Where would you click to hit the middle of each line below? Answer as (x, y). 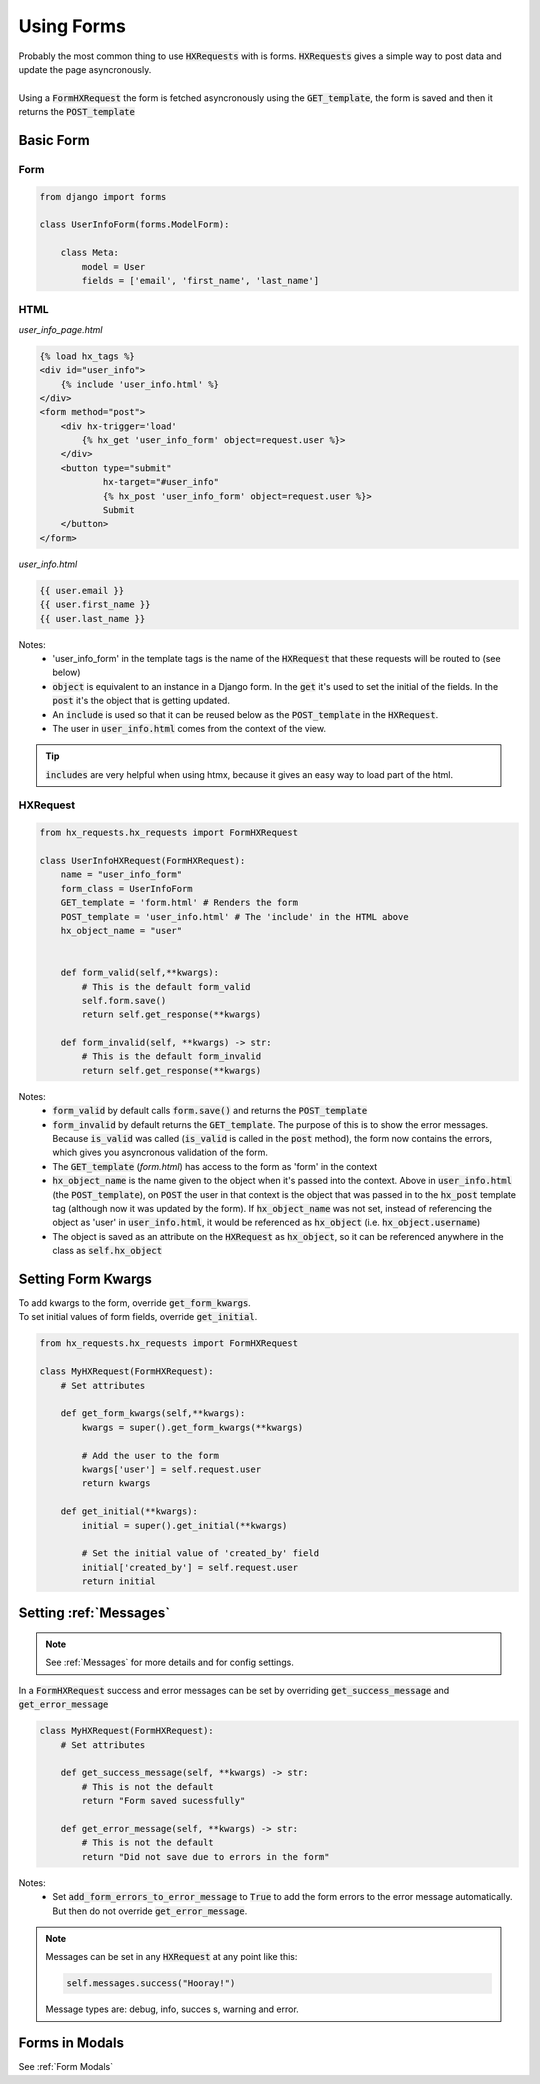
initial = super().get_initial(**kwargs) (184, 1525)
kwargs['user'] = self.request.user (171, 1469)
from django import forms (103, 196)
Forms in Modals (71, 2043)
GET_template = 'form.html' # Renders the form (179, 903)
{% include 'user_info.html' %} (140, 384)
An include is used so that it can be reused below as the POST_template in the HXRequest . (245, 714)
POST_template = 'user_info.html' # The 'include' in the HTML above (234, 916)
